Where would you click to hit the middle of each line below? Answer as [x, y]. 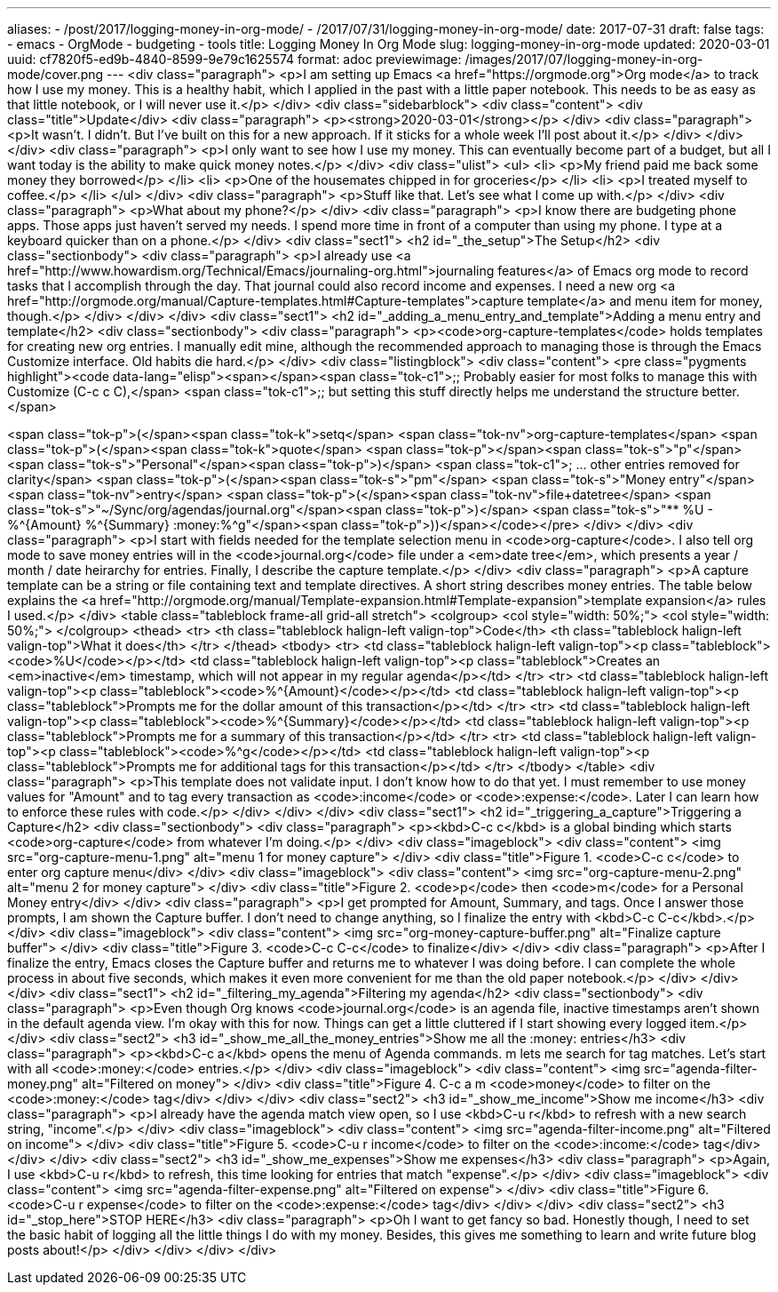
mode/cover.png [56, 74]
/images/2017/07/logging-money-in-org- [584, 59]
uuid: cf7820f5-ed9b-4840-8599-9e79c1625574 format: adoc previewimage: [234, 59]
